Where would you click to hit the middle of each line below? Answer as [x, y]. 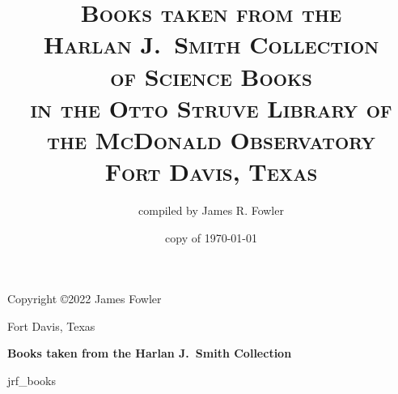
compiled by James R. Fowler [211, 210]
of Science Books [211, 76]
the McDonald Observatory [211, 139]
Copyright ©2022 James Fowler [85, 299]
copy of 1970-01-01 [211, 237]
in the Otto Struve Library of [211, 107]
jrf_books [32, 381]
